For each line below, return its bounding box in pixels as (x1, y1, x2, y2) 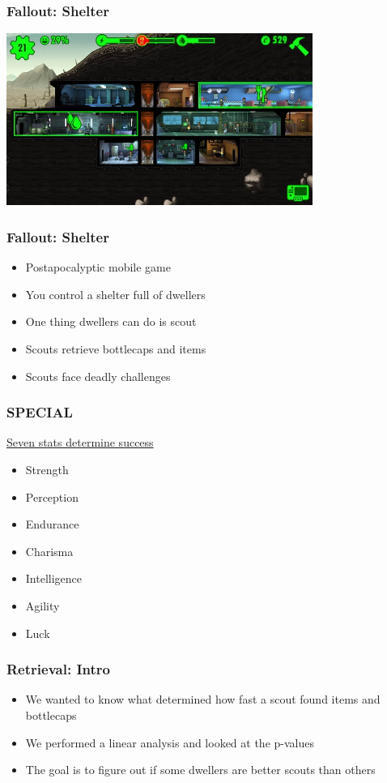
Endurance (25, 516, 79, 533)
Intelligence (25, 570, 83, 587)
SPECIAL (6, 402, 73, 422)
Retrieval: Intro (6, 659, 110, 679)
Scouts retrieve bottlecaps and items (25, 340, 206, 357)
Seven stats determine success (6, 434, 154, 451)
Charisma (25, 542, 74, 559)
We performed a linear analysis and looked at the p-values (25, 734, 314, 751)
